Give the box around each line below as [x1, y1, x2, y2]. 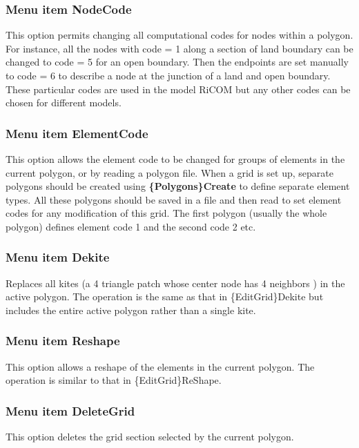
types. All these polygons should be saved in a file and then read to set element [6, 192, 342, 206]
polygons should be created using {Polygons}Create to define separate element [6, 179, 350, 193]
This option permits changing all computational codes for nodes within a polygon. [6, 28, 353, 42]
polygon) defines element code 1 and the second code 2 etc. [6, 219, 256, 233]
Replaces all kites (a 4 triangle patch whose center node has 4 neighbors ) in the [6, 275, 345, 290]
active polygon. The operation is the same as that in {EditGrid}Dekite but [6, 289, 324, 304]
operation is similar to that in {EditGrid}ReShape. [6, 373, 222, 387]
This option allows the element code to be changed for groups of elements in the [6, 152, 345, 166]
